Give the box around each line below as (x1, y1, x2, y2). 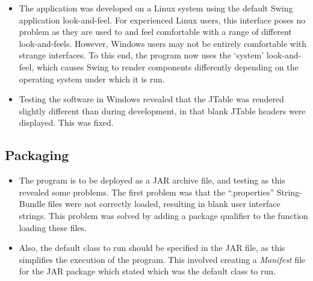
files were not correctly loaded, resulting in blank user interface (48, 197, 280, 210)
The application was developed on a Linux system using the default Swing (19, 2, 293, 14)
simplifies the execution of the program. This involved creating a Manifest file (19, 253, 306, 265)
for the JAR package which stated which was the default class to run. (19, 265, 276, 277)
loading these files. (19, 221, 87, 233)
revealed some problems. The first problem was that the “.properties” (19, 185, 274, 198)
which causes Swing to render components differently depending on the (36, 60, 299, 73)
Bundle (19, 197, 46, 210)
